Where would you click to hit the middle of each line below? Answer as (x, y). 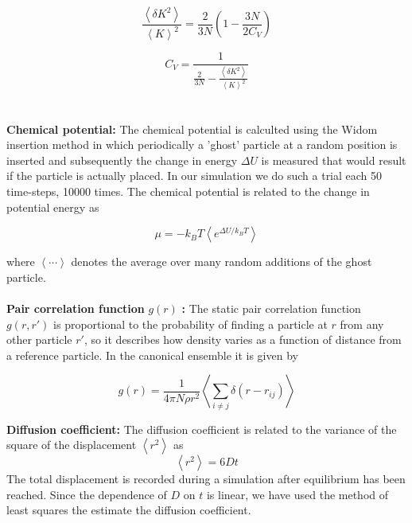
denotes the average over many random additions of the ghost (222, 261)
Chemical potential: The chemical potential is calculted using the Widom (192, 129)
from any (362, 324)
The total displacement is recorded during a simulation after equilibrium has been (206, 479)
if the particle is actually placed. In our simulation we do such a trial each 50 (194, 176)
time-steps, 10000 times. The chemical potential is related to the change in (188, 191)
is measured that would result (334, 160)
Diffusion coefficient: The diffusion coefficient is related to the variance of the (202, 429)
